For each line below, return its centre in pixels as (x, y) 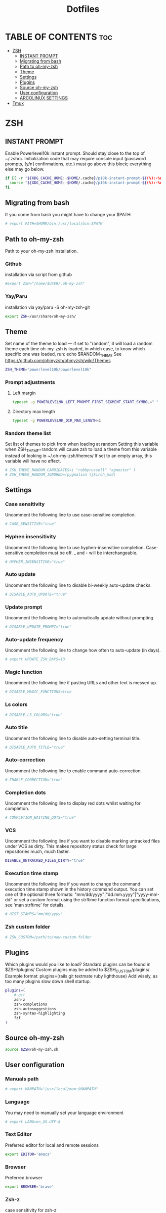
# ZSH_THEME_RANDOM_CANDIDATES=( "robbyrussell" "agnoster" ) (70, 470)
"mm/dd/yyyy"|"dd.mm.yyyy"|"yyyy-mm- (117, 894)
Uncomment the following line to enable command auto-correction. (74, 771)
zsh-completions (31, 1004)
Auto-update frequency (34, 639)
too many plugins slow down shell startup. (48, 981)
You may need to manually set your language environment (64, 1113)
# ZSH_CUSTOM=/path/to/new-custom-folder (48, 937)
